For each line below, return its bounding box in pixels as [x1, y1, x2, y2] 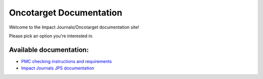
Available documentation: [9, 46, 89, 54]
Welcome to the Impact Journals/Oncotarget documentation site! [9, 24, 139, 30]
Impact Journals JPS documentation [21, 65, 94, 71]
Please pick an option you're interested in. [9, 33, 94, 39]
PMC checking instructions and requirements [21, 58, 112, 64]
